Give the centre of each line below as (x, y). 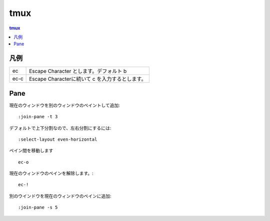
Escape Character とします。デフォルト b (78, 71)
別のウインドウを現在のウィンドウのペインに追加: (60, 196)
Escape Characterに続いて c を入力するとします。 (88, 79)
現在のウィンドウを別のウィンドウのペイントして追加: (64, 105)
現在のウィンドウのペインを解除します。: (51, 173)
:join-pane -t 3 (38, 117)
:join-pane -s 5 (38, 208)
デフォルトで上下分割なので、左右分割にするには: (60, 128)
